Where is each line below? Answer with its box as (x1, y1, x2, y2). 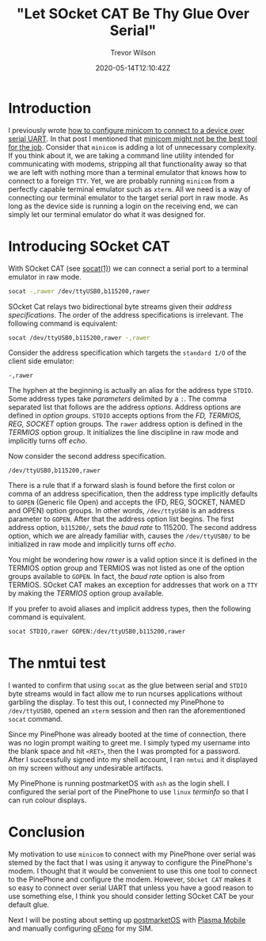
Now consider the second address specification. (8, 451, 166, 461)
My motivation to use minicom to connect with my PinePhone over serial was (8, 849, 256, 859)
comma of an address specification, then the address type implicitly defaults (8, 489, 258, 499)
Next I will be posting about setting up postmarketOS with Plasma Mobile (8, 916, 246, 925)
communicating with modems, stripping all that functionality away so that (8, 159, 247, 169)
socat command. (8, 714, 63, 724)
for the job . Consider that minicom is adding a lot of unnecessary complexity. (8, 142, 256, 151)
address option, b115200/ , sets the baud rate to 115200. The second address (8, 523, 257, 532)
